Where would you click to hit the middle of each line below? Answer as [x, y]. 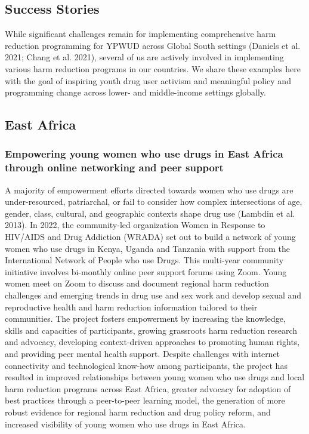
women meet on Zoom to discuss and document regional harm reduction [137, 283]
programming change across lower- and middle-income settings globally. [135, 92]
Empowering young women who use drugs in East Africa [144, 154]
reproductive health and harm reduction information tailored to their [131, 307]
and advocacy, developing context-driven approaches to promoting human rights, [152, 342]
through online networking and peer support [114, 167]
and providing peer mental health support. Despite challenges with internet [143, 353]
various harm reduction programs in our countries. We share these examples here [153, 68]
